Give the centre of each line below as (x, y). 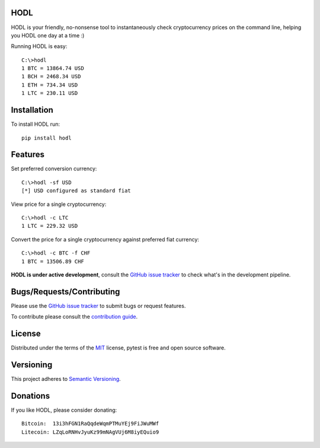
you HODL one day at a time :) (48, 35)
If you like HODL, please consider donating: (64, 410)
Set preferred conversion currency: (54, 169)
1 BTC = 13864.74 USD (53, 69)
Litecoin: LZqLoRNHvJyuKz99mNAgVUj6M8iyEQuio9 (90, 432)
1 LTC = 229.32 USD (50, 226)
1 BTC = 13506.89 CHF (53, 261)
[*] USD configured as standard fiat (76, 191)
